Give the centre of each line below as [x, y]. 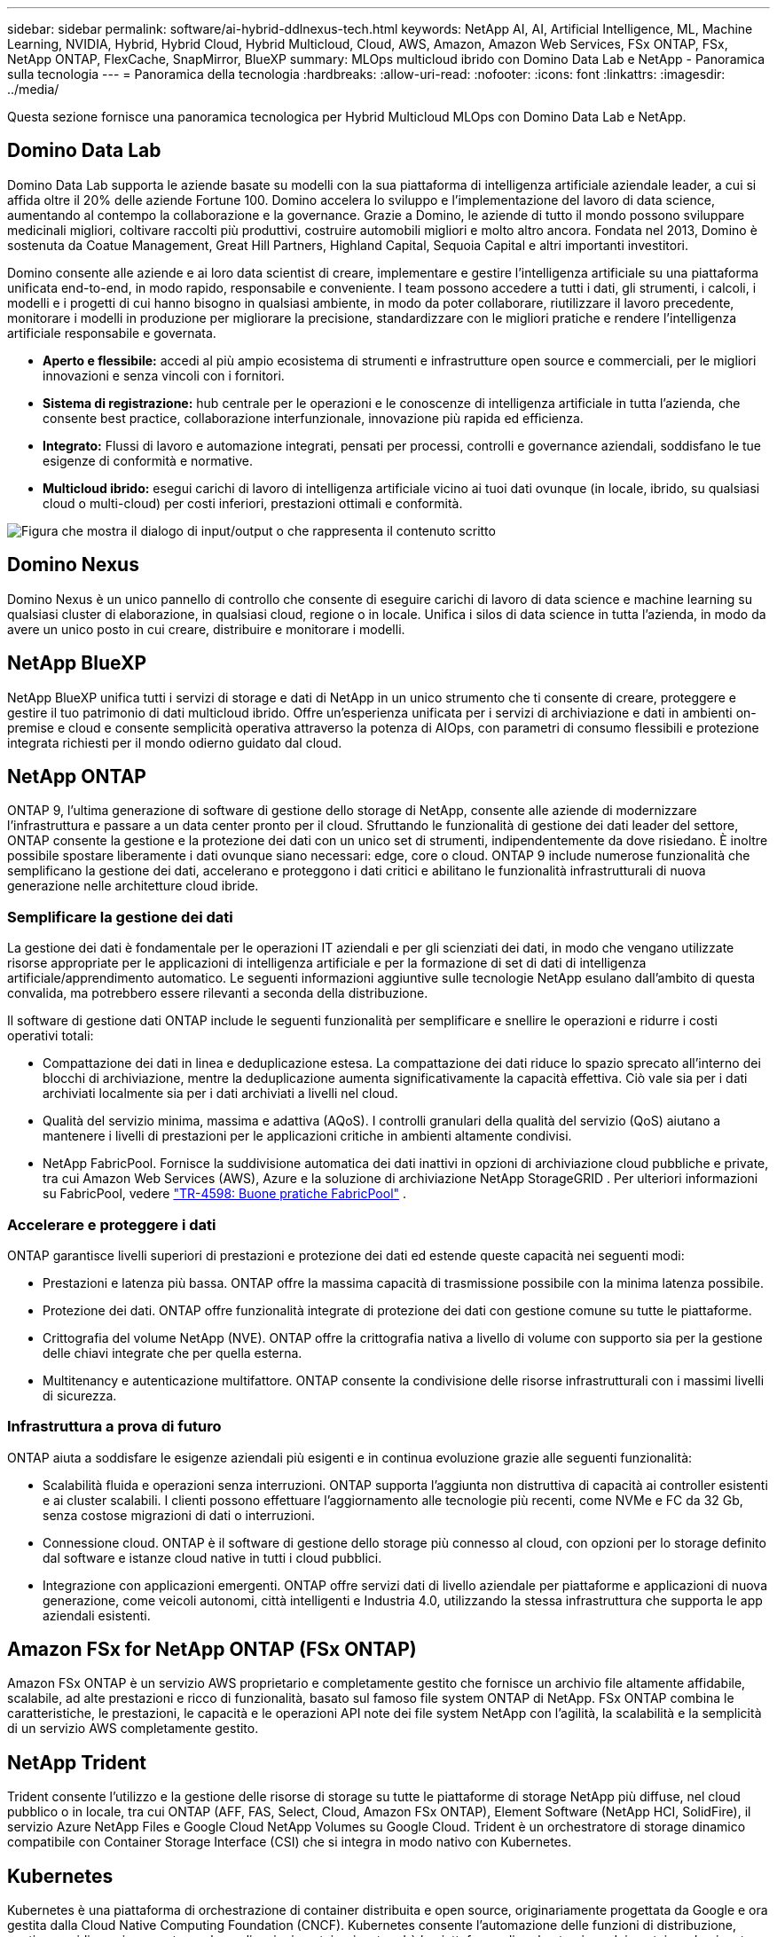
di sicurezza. [80, 1395]
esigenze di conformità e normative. [148, 460]
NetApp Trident [77, 1762]
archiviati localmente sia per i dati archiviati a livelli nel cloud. [220, 1094]
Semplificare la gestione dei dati [120, 917]
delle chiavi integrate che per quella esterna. [173, 1353]
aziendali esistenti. [97, 1615]
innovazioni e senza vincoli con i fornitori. [164, 375]
